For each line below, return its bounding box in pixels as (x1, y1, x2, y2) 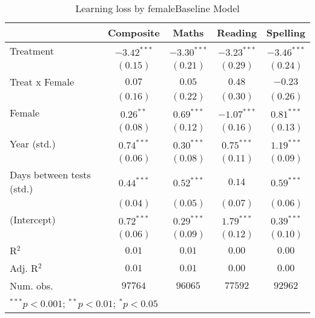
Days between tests (10, 167, 91, 181)
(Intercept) (10, 212, 56, 226)
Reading (216, 25, 257, 39)
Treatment (10, 44, 54, 58)
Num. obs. (10, 279, 53, 293)
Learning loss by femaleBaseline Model (75, 1, 240, 15)
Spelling (266, 25, 305, 39)
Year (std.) (10, 137, 56, 151)
